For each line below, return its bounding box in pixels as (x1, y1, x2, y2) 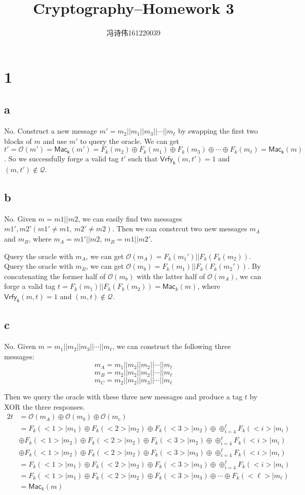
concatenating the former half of (4, 270, 106, 281)
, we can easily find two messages (78, 213, 182, 224)
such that (128, 153, 158, 164)
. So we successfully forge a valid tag (4, 153, 119, 164)
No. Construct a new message (4, 125, 98, 136)
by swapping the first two (178, 125, 258, 136)
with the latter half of (137, 270, 205, 281)
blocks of (4, 135, 32, 146)
